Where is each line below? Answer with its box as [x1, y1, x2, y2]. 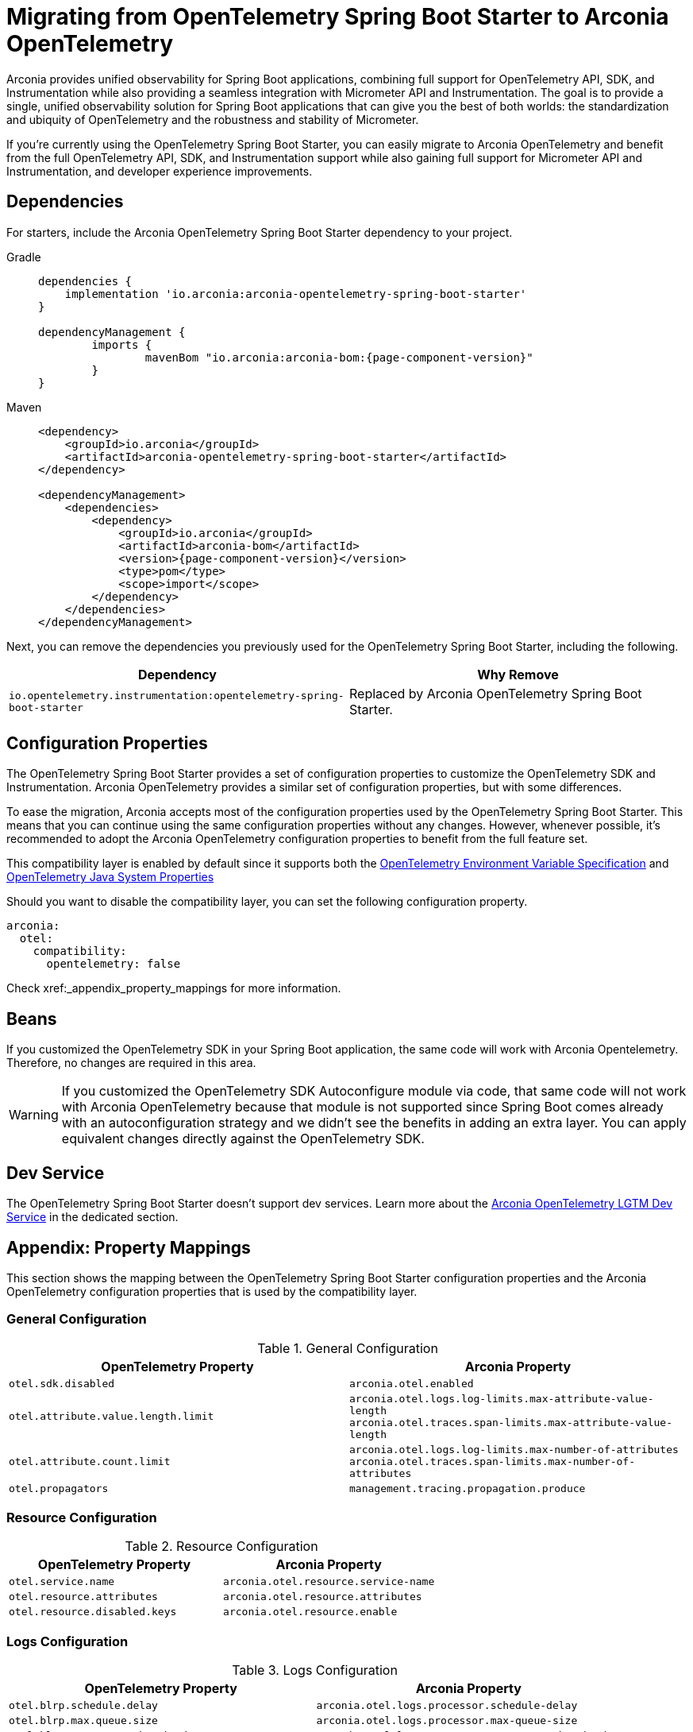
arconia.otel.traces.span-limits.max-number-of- [349, 1455, 636, 1467]
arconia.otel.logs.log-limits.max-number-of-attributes [349, 1443, 679, 1456]
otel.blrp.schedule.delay [9, 1699, 158, 1712]
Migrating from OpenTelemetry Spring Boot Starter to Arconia [6, 3, 669, 30]
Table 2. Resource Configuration [125, 1538, 318, 1555]
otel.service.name [9, 1575, 115, 1588]
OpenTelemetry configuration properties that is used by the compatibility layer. [6, 1284, 418, 1298]
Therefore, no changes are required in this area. [6, 1056, 256, 1070]
